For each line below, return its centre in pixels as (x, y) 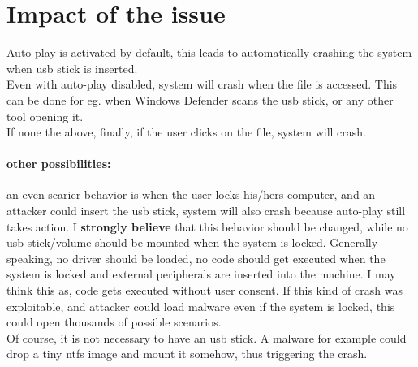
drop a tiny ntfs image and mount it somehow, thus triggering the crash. (187, 354)
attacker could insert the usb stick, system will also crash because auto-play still (206, 211)
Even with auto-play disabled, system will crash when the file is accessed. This (202, 84)
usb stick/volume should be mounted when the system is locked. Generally (192, 242)
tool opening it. (45, 116)
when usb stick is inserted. (72, 68)
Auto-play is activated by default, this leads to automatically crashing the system (209, 52)
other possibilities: (59, 164)
